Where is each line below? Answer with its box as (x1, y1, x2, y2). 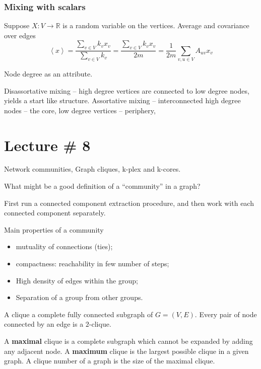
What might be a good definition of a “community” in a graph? (4, 181, 201, 191)
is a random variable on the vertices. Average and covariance (62, 20, 249, 31)
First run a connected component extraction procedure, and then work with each (4, 197, 254, 208)
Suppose (4, 20, 30, 31)
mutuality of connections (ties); (16, 241, 113, 252)
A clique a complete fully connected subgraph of (4, 309, 153, 319)
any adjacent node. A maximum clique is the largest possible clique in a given (4, 345, 249, 356)
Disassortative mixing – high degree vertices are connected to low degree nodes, (4, 85, 249, 96)
